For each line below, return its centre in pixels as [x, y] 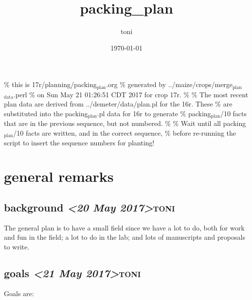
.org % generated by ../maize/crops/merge [170, 84]
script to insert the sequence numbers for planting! [79, 143]
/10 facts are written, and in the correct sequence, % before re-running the [125, 133]
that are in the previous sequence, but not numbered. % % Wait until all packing [125, 123]
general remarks [59, 176]
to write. [17, 246]
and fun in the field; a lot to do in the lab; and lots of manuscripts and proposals [125, 237]
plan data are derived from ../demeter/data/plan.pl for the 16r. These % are [118, 104]
